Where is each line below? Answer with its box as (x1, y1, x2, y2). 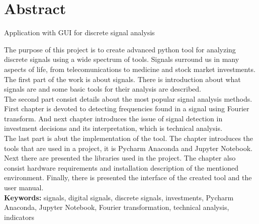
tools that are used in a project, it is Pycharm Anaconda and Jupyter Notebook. (4, 142, 252, 153)
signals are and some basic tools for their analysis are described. (4, 84, 202, 94)
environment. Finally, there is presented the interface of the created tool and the (4, 172, 252, 183)
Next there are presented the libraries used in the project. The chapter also (4, 153, 236, 163)
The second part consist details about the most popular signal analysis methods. (4, 93, 252, 104)
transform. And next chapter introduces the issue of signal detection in (4, 113, 223, 123)
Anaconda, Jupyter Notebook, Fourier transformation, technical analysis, (4, 202, 229, 212)
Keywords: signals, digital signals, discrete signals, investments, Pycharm (4, 192, 234, 202)
